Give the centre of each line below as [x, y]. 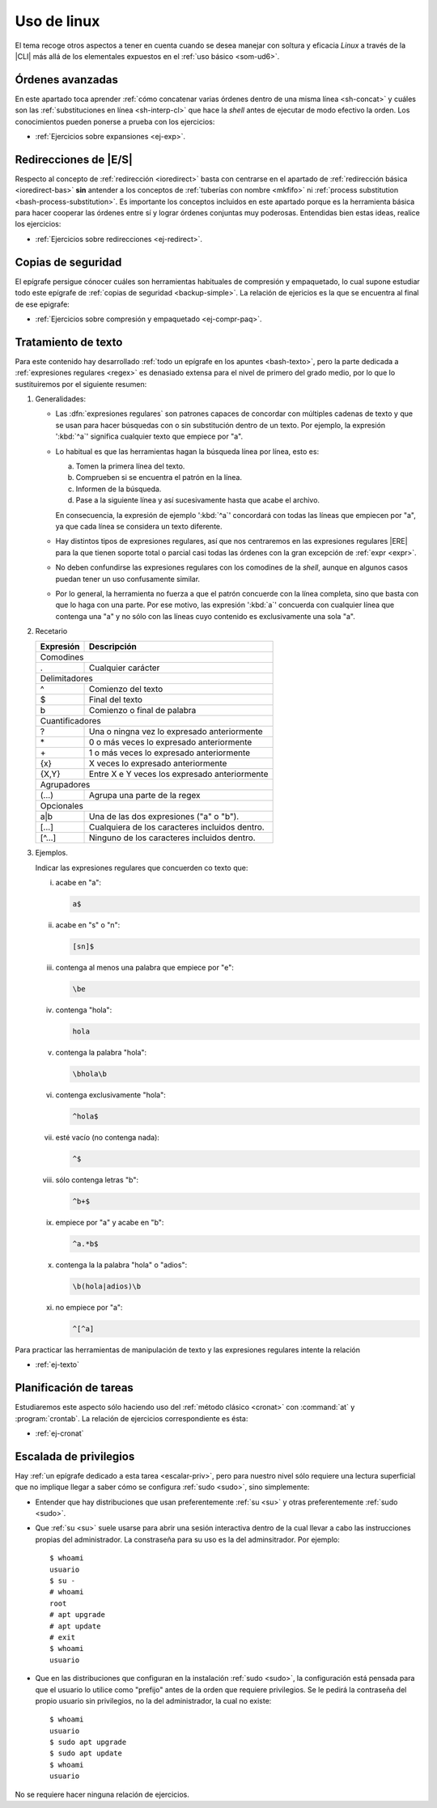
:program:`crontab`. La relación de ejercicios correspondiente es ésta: [132, 1418]
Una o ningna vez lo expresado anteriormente [176, 732]
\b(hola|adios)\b [107, 1286]
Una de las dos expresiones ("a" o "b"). [164, 817]
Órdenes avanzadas [67, 80]
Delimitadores [66, 678]
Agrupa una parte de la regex [145, 796]
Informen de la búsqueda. [119, 489]
